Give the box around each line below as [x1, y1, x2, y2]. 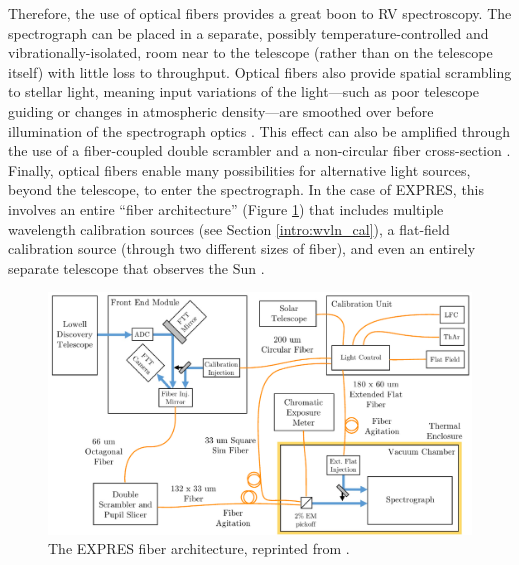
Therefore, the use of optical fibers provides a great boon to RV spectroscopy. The [8, 3, 512, 23]
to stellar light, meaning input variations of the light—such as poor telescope [8, 81, 480, 102]
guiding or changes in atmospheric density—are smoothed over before [8, 100, 434, 121]
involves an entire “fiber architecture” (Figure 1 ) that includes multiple [8, 198, 444, 219]
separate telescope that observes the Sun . [8, 257, 265, 278]
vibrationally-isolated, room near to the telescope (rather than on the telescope [8, 42, 493, 63]
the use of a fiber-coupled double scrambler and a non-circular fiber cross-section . [8, 140, 511, 161]
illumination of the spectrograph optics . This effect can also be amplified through [8, 120, 511, 141]
